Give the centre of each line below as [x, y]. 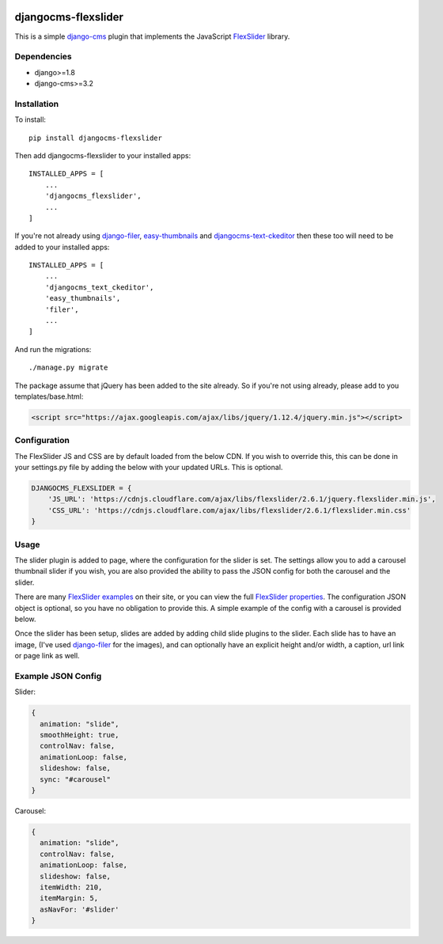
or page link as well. [47, 656]
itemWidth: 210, [71, 887]
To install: [30, 119]
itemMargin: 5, [69, 899]
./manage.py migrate [68, 368]
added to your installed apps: [62, 247]
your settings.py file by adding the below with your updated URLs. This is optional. [149, 468]
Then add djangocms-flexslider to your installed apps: [103, 155]
